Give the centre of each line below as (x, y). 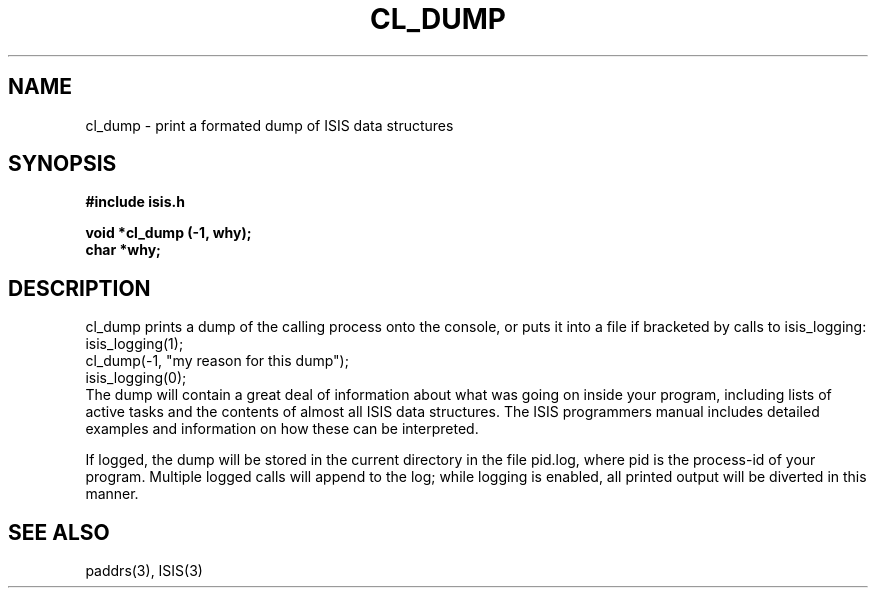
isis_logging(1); (134, 344)
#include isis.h (135, 202)
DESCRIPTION (79, 288)
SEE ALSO (59, 532)
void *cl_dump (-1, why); (168, 233)
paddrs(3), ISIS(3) (144, 571)
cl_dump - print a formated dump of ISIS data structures (269, 125)
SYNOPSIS (62, 164)
